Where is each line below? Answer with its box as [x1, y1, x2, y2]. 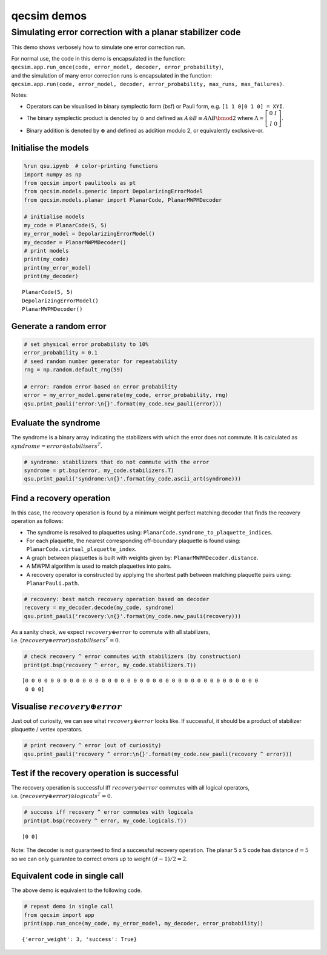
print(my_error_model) [24, 264, 91, 271]
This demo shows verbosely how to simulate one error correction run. [11, 44, 186, 51]
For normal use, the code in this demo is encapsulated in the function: [11, 55, 186, 62]
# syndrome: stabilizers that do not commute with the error [24, 458, 210, 465]
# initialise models [24, 213, 85, 221]
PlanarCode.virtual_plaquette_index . [26, 545, 137, 553]
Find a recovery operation [11, 493, 111, 503]
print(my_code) [24, 256, 69, 263]
